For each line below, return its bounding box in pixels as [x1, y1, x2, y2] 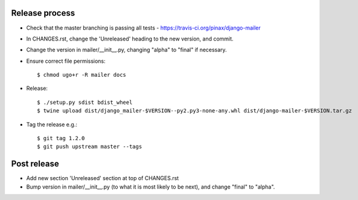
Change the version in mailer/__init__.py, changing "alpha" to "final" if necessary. [26, 46, 227, 54]
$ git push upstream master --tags [37, 143, 142, 150]
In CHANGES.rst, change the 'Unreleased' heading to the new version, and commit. [26, 35, 234, 42]
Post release [11, 159, 60, 169]
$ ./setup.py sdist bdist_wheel [37, 98, 133, 106]
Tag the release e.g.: [26, 121, 78, 128]
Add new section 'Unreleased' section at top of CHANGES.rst [26, 175, 179, 182]
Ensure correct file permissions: [26, 57, 106, 65]
